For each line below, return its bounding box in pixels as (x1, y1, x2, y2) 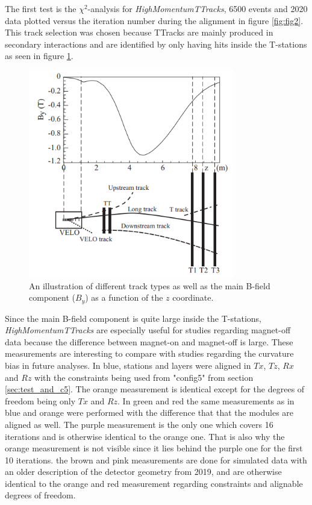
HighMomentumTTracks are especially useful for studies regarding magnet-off (5, 324, 291, 336)
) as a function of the (85, 291, 163, 304)
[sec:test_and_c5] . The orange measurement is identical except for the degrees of (5, 383, 305, 395)
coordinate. (172, 291, 214, 304)
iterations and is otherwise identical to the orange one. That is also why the (5, 430, 285, 442)
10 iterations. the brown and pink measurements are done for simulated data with (5, 453, 307, 466)
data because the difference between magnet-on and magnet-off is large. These (5, 335, 293, 348)
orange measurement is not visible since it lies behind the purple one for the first (5, 442, 303, 454)
